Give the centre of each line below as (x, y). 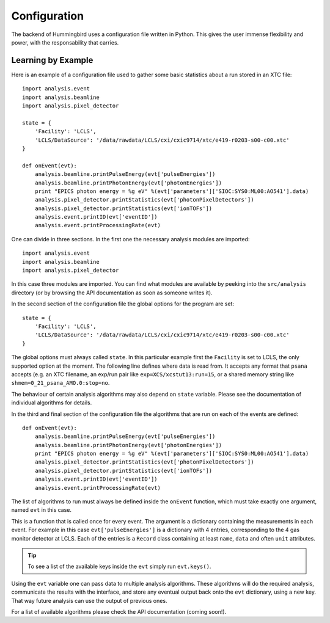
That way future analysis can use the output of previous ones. (89, 600)
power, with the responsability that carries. (65, 42)
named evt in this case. (42, 510)
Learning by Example (52, 60)
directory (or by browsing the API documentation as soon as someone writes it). (112, 293)
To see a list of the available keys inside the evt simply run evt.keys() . (119, 567)
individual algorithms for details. (52, 403)
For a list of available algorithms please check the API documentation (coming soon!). (119, 611)
